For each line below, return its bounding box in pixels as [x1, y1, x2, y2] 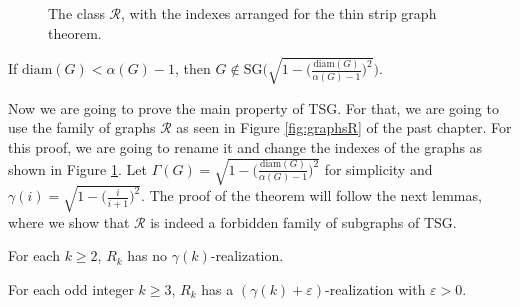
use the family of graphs [8, 117, 156, 138]
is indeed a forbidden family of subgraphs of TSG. [150, 211, 457, 232]
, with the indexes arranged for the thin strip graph [121, 3, 437, 23]
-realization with [325, 278, 426, 299]
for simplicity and [324, 158, 433, 179]
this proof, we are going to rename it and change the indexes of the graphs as [8, 136, 483, 157]
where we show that [8, 211, 130, 232]
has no [127, 245, 168, 266]
